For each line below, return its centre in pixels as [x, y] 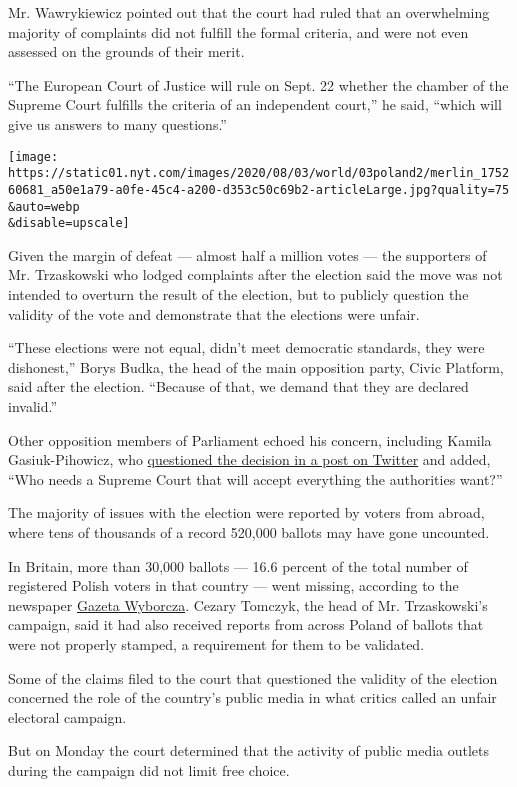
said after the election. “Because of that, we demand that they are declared [238, 386]
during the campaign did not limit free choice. [149, 769]
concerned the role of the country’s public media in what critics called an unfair [252, 697]
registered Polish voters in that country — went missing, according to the [233, 585]
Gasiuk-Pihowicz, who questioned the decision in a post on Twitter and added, [249, 459]
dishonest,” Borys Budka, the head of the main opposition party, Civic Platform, [256, 366]
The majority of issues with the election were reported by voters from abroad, [246, 512]
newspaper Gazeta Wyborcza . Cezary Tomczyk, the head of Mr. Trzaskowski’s [248, 604]
